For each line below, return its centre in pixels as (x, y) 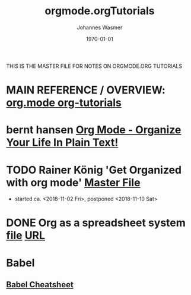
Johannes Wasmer (100, 27)
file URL (26, 236)
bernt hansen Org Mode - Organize (94, 130)
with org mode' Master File (73, 182)
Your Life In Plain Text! (62, 142)
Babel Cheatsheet (40, 285)
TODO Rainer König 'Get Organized (94, 170)
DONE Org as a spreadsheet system (96, 223)
